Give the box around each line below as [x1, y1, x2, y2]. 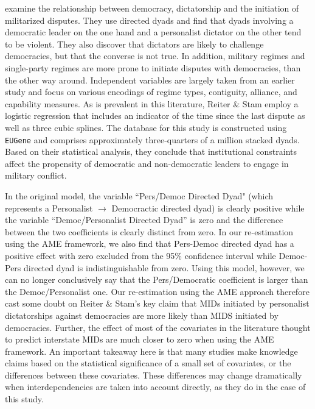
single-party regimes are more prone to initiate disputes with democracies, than [5, 61, 301, 74]
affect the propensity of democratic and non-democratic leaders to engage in [5, 157, 289, 169]
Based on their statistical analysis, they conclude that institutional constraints [5, 145, 297, 158]
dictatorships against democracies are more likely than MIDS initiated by [5, 308, 279, 321]
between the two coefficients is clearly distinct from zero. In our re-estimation [5, 225, 294, 238]
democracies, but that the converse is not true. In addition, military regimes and [5, 49, 305, 62]
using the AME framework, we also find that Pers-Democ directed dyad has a [5, 237, 294, 250]
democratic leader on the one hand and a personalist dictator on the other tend [5, 26, 302, 38]
